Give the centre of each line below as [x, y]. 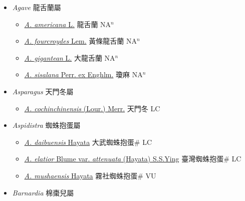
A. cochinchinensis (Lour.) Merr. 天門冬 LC [92, 108]
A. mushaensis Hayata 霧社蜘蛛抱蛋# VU [90, 175]
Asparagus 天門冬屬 [43, 91]
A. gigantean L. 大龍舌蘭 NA [70, 57]
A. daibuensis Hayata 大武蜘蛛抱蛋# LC [88, 142]
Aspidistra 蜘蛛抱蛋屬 [46, 125]
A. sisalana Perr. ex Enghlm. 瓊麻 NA [83, 74]
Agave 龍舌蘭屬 [37, 7]
